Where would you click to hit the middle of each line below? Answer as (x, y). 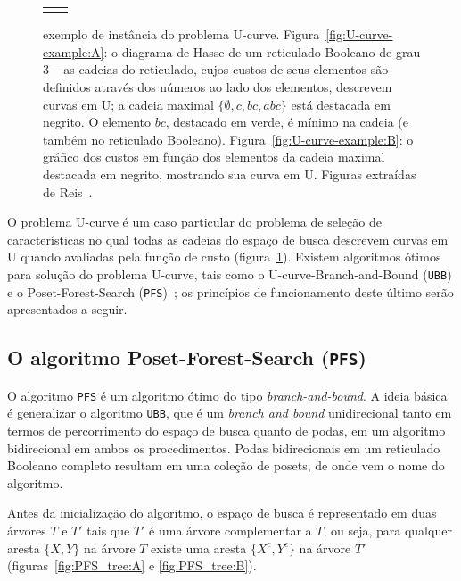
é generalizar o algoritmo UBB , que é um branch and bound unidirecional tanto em (230, 413)
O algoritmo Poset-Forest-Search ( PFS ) (187, 357)
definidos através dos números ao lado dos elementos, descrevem (218, 87)
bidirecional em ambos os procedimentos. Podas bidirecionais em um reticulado (224, 448)
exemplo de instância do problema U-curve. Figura (181, 34)
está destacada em (341, 104)
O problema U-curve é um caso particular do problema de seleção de (194, 222)
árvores (27, 530)
